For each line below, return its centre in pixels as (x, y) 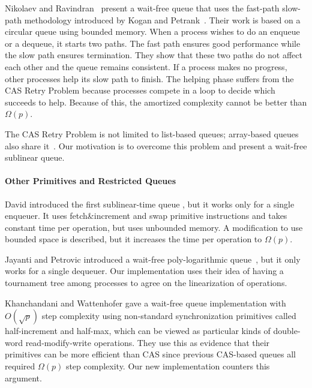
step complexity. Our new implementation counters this (168, 366)
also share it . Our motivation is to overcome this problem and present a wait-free (156, 145)
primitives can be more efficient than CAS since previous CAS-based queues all (151, 354)
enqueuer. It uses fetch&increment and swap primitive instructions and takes (146, 216)
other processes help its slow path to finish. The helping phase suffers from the (149, 78)
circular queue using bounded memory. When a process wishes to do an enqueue (152, 31)
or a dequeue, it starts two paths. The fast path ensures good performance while (153, 43)
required (20, 366)
